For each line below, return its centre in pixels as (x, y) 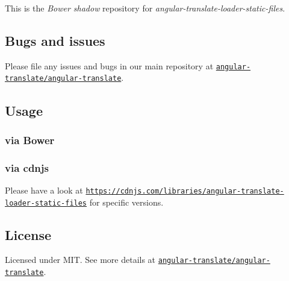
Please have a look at (44, 190)
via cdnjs (27, 167)
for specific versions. (126, 202)
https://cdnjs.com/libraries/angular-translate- (185, 191)
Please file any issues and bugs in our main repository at (109, 65)
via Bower (30, 140)
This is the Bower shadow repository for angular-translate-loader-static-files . (145, 8)
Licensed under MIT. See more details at (80, 260)
